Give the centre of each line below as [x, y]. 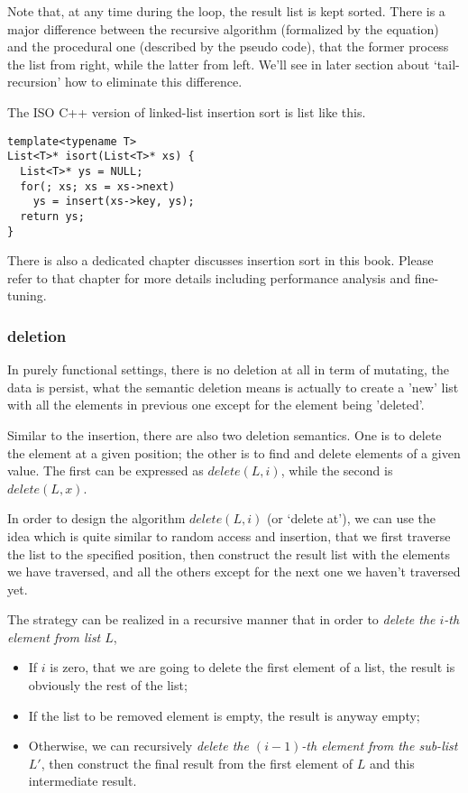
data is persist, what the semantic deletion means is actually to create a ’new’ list [233, 387]
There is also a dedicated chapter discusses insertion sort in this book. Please [220, 260]
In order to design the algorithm [96, 518]
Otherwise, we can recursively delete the [138, 746]
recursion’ [34, 82]
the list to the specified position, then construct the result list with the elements [229, 553]
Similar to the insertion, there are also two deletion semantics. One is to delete [225, 434]
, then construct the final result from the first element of [197, 763]
